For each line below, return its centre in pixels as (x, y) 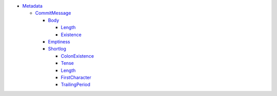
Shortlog (57, 49)
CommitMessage (53, 13)
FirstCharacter (76, 77)
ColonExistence (77, 56)
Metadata (33, 6)
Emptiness (59, 41)
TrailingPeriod (76, 85)
